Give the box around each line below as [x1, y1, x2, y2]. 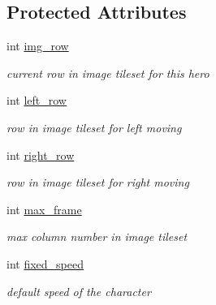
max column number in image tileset [6, 228, 188, 245]
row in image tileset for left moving [6, 118, 182, 135]
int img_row [6, 37, 69, 54]
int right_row [6, 146, 75, 163]
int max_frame [6, 200, 82, 217]
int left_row [6, 92, 67, 109]
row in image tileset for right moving [6, 174, 189, 191]
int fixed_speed [6, 255, 84, 272]
